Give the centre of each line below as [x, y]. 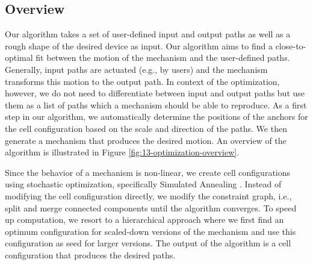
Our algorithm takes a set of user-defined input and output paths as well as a [148, 34]
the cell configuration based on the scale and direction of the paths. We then [146, 128]
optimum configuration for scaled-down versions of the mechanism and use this [150, 231]
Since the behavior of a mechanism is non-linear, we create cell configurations [148, 172]
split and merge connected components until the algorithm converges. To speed [151, 207]
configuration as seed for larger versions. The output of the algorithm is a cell [148, 243]
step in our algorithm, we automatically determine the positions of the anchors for [156, 117]
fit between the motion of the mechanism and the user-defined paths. [163, 58]
